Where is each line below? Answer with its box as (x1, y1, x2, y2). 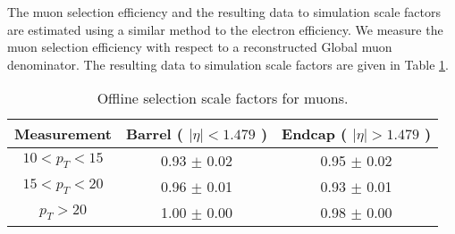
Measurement (14, 123, 112, 145)
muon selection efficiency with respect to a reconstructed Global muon (7, 38, 392, 56)
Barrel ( (125, 123, 184, 145)
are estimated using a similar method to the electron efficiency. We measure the (7, 20, 443, 38)
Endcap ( (282, 123, 348, 145)
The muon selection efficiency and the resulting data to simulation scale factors (7, 3, 441, 21)
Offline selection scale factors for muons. (97, 88, 349, 109)
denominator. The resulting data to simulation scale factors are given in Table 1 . (7, 54, 449, 73)
